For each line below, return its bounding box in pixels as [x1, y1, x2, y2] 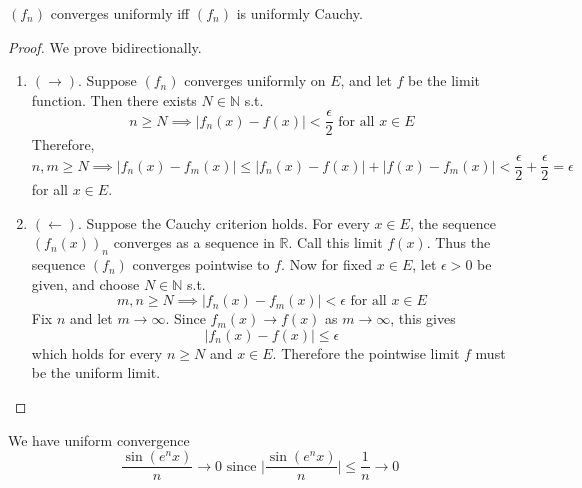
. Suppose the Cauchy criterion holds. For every [78, 212, 370, 233]
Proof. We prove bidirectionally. [8, 36, 202, 57]
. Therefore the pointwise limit [272, 342, 460, 363]
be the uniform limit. [31, 362, 161, 383]
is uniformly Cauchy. [236, 3, 363, 23]
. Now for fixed [281, 254, 373, 275]
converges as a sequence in [113, 232, 275, 253]
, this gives [390, 308, 456, 329]
